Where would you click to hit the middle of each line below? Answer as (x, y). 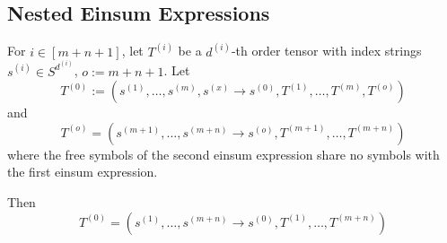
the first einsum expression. (83, 172)
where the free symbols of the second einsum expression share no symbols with (223, 154)
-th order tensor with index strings (326, 51)
